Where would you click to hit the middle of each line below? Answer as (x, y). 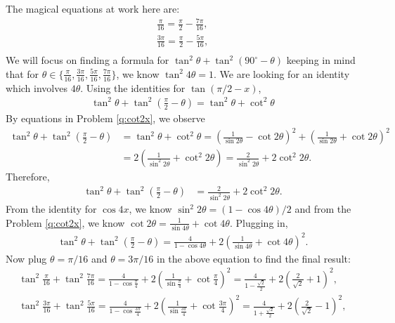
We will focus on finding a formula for (88, 60)
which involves (37, 87)
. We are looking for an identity (282, 73)
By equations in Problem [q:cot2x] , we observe (105, 118)
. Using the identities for (133, 87)
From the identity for (51, 209)
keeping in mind (321, 60)
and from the (323, 209)
